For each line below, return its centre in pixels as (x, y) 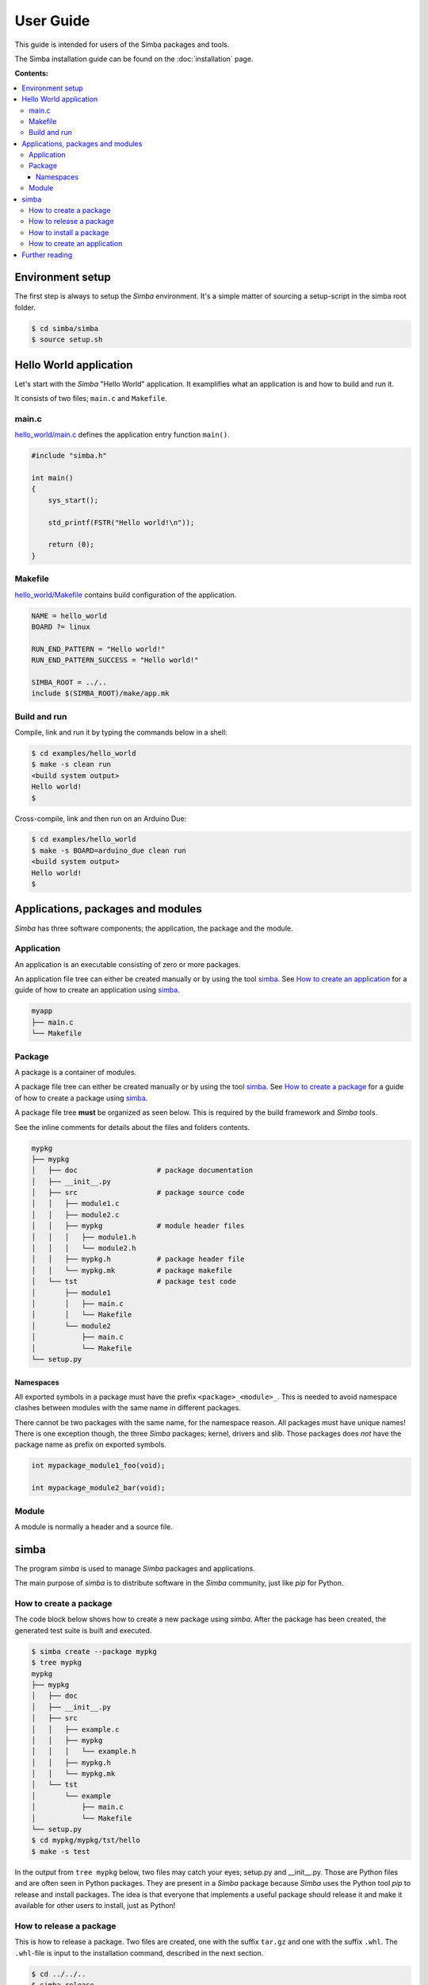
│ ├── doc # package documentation (142, 1170)
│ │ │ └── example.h (84, 1752)
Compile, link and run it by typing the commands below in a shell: (121, 732)
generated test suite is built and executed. (83, 1630)
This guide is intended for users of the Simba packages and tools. (122, 44)
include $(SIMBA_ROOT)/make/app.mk (100, 694)
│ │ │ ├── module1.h (84, 1237)
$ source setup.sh (67, 340)
